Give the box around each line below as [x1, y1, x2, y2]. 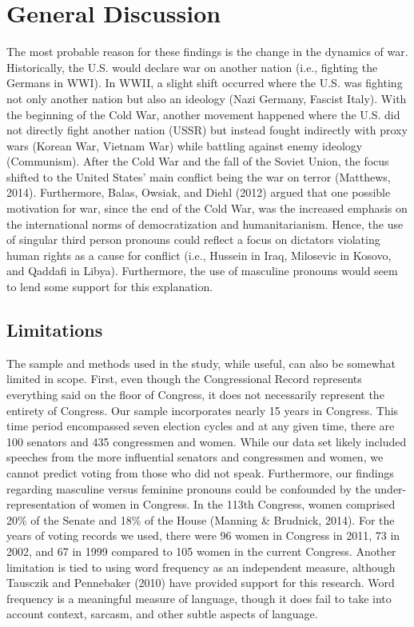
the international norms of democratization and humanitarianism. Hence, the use [6, 215, 404, 232]
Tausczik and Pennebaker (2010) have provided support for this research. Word [6, 574, 395, 591]
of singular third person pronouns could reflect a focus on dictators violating [6, 231, 380, 248]
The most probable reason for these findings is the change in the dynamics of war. [6, 43, 408, 60]
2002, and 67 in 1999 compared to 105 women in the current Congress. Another [6, 542, 396, 559]
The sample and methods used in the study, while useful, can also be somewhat [6, 354, 396, 371]
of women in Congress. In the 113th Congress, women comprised [79, 496, 396, 513]
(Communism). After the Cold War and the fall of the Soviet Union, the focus [6, 153, 389, 170]
